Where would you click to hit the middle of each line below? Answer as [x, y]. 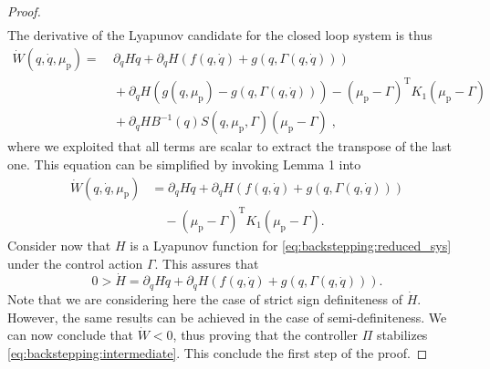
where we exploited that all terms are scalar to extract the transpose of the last [230, 146]
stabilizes [402, 335]
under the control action [75, 263]
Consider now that [59, 246]
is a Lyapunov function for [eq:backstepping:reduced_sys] [291, 246]
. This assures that [207, 263]
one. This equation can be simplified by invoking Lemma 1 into [184, 164]
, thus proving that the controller [266, 335]
